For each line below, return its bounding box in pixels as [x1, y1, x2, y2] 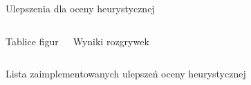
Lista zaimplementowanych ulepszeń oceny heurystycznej [6, 66, 246, 81]
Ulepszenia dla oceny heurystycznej [6, 1, 155, 15]
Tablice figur [6, 34, 59, 48]
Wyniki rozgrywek [73, 34, 149, 48]
